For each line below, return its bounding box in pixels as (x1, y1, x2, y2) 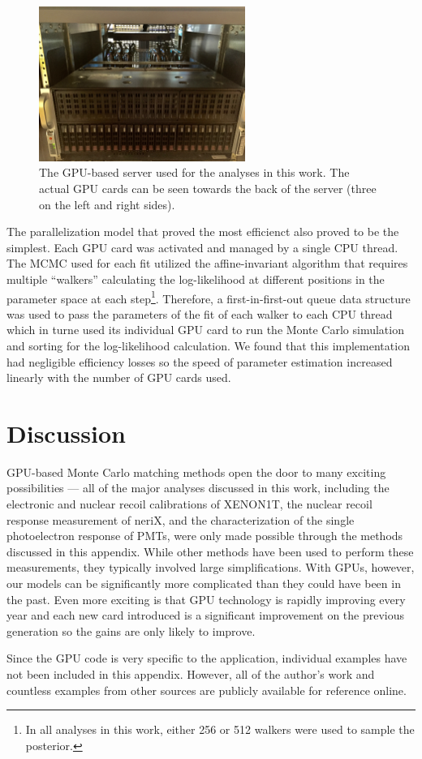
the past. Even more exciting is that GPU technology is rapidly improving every (6, 590, 406, 607)
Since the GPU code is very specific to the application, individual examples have (6, 650, 407, 667)
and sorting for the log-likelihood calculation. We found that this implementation (6, 337, 410, 354)
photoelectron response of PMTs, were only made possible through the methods (6, 527, 403, 544)
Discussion (6, 416, 126, 449)
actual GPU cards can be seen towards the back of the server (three (39, 179, 377, 196)
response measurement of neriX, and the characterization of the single (6, 511, 355, 528)
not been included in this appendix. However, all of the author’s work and (6, 666, 375, 682)
